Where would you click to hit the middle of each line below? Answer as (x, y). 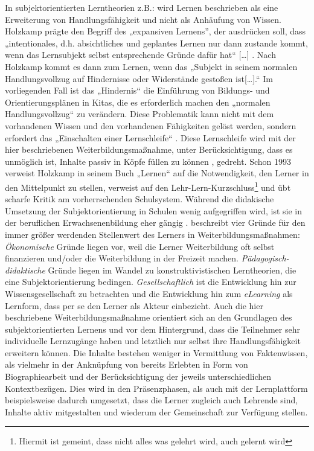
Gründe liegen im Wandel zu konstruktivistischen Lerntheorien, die (172, 270)
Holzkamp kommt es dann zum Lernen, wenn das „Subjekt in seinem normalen (151, 66)
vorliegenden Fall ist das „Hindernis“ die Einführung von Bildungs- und (137, 90)
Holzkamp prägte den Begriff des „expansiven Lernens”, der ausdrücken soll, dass (155, 31)
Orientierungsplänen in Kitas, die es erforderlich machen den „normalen (138, 102)
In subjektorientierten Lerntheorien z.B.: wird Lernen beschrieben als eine (142, 7)
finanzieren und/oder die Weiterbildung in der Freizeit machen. (122, 258)
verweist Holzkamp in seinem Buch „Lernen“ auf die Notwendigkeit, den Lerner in (157, 173)
